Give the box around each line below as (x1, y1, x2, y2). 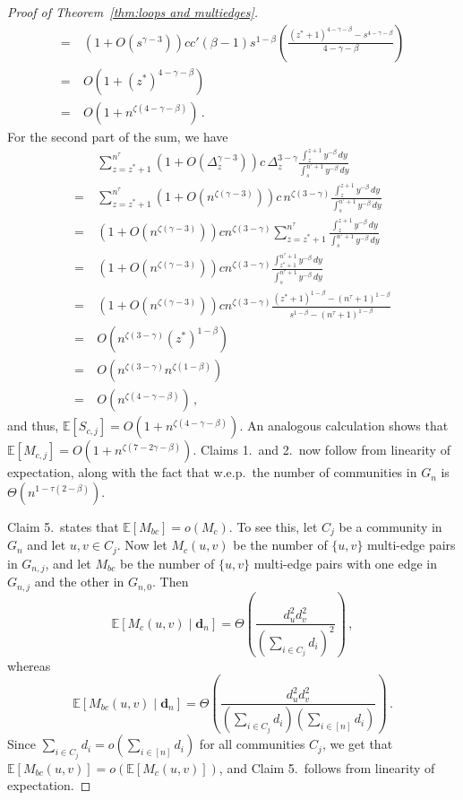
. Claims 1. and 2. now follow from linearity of (193, 440, 450, 459)
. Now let (116, 535, 167, 554)
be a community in (339, 517, 442, 536)
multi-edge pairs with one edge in (253, 553, 438, 572)
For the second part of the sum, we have (7, 126, 228, 145)
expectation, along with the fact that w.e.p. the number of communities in (7, 463, 417, 482)
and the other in (34, 572, 124, 591)
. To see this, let (228, 517, 318, 536)
